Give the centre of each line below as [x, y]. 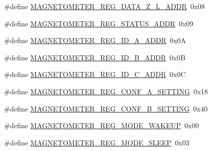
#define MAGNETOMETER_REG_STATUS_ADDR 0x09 [99, 23]
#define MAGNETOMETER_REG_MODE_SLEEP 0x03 [97, 142]
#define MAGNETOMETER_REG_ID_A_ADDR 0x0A [95, 40]
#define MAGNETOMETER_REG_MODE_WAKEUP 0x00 [101, 125]
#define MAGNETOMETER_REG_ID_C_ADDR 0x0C [95, 74]
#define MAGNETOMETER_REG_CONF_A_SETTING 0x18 [106, 91]
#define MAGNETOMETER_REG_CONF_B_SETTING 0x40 [106, 108]
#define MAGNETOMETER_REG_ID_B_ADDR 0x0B [95, 57]
